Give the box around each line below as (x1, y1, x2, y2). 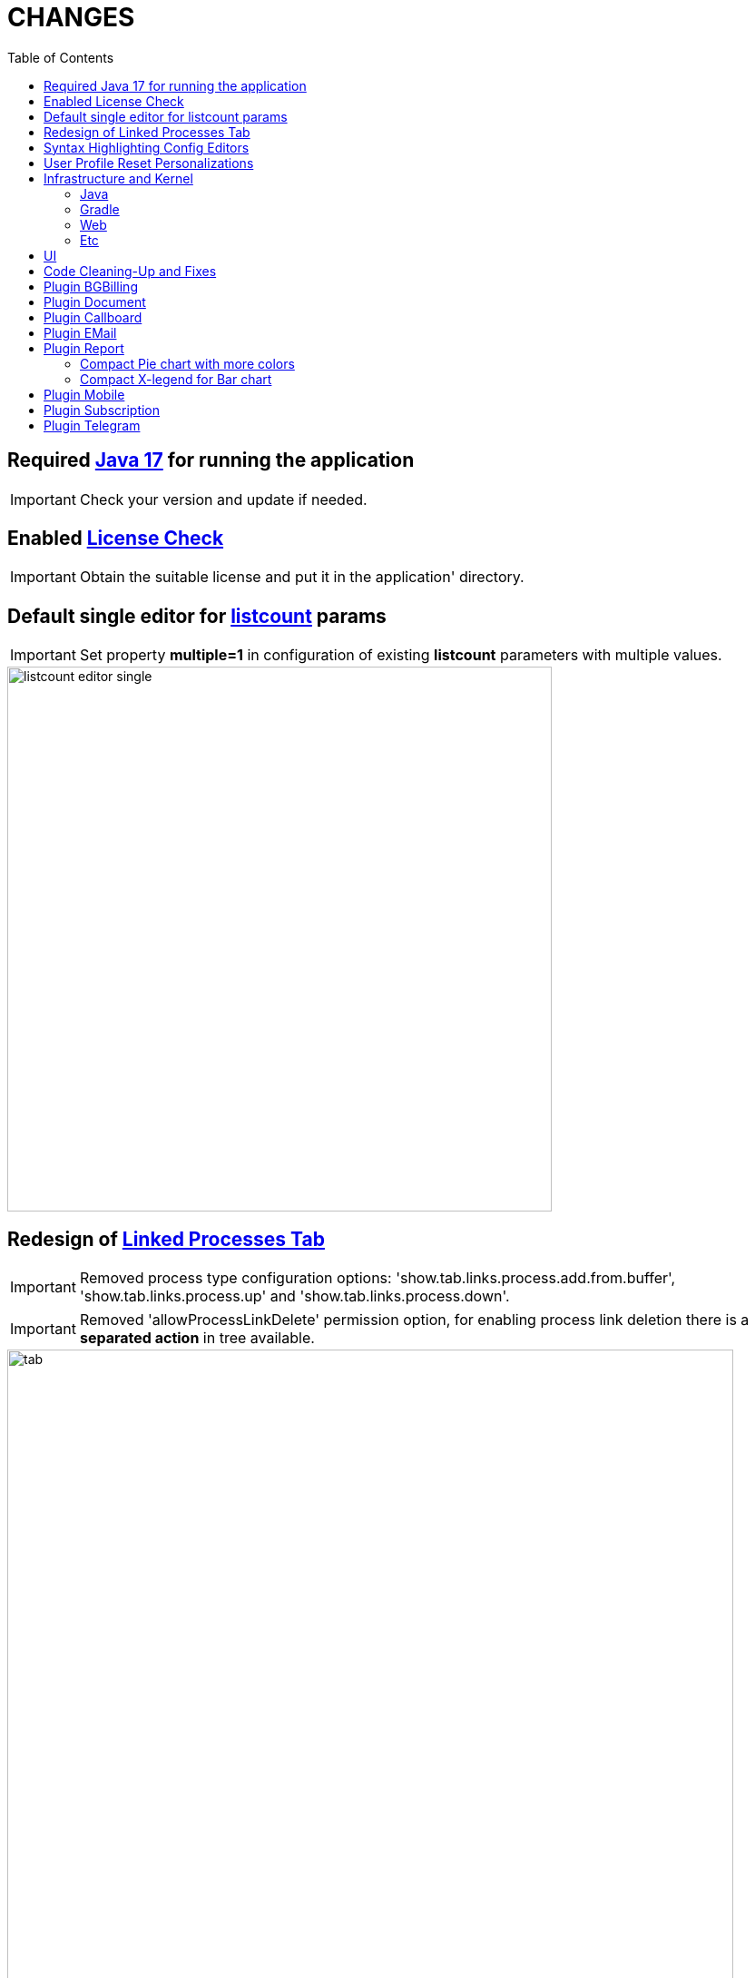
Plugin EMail (44, 324, 117, 341)
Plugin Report (44, 340, 124, 356)
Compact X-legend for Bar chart (80, 371, 272, 387)
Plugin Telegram (44, 417, 141, 433)
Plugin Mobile (44, 386, 125, 402)
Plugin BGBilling (44, 278, 138, 294)
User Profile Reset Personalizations (44, 154, 254, 171)
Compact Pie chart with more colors (80, 355, 295, 371)
